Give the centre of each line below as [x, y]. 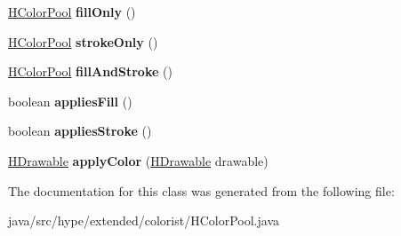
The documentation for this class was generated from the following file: [201, 190]
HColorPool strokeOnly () [83, 41]
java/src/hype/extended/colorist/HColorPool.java [144, 220]
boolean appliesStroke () [80, 131]
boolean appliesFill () [70, 101]
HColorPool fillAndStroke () [90, 71]
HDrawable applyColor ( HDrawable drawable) [138, 160]
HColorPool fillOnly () [72, 12]
